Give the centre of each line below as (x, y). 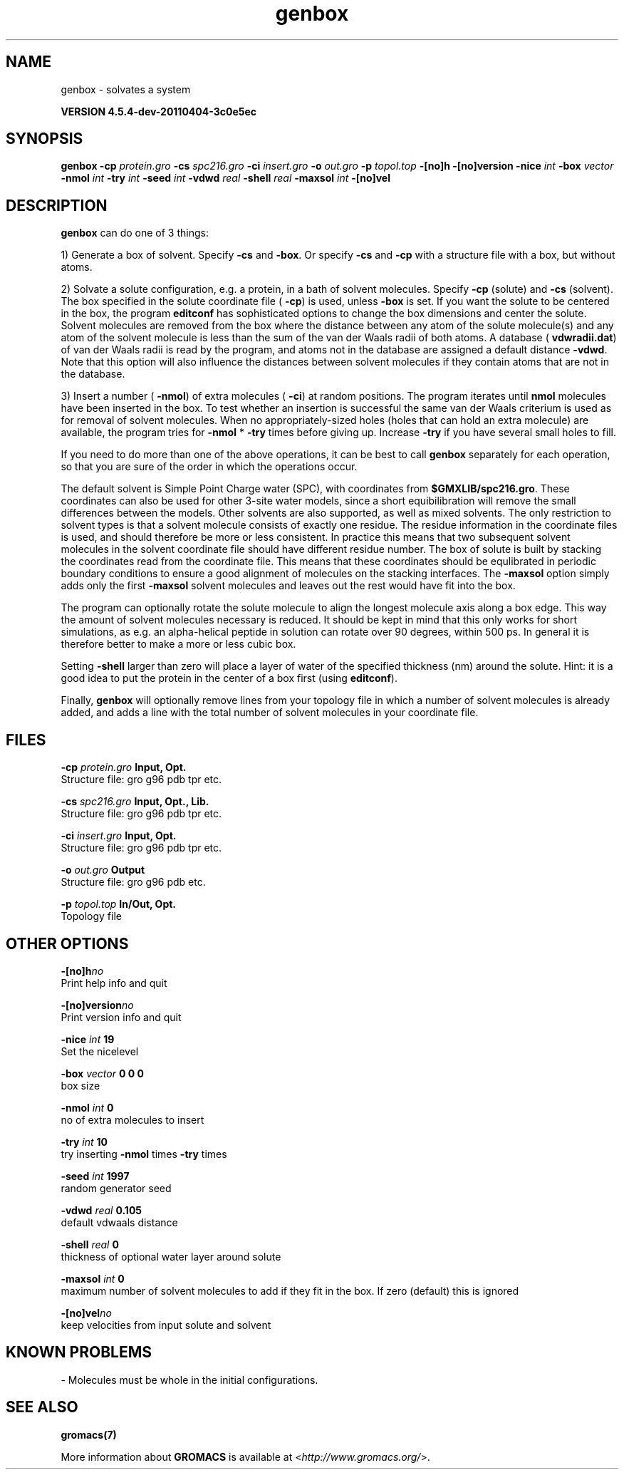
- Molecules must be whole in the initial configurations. (189, 1380)
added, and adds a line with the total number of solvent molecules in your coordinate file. (270, 713)
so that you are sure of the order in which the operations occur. (209, 467)
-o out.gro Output (103, 870)
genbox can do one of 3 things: (135, 233)
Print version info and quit (121, 1017)
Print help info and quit (114, 983)
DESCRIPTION (57, 205)
